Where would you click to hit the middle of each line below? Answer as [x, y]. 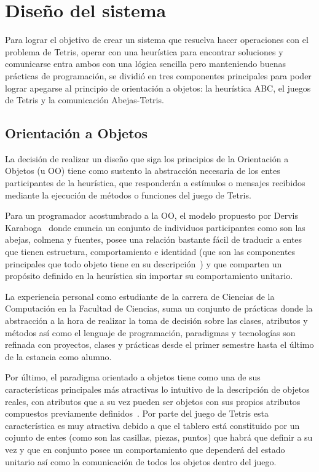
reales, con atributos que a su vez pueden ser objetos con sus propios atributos [153, 401]
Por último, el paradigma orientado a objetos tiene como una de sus [133, 377]
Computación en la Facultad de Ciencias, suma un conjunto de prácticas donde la [159, 308]
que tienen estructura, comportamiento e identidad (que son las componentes [150, 252]
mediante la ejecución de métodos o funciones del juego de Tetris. [128, 195]
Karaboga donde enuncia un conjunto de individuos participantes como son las [155, 227]
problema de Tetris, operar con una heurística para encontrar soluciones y [144, 51]
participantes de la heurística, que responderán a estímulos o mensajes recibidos [155, 183]
